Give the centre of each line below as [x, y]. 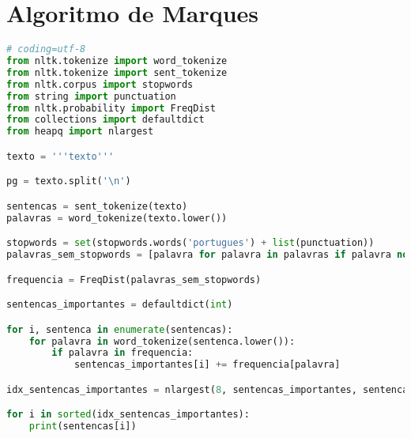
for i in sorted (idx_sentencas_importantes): [128, 415]
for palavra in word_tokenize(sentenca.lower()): [162, 341]
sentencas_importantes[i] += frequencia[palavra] [207, 365]
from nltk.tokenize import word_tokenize [117, 61]
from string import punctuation [91, 96]
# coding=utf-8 [46, 49]
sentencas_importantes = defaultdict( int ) [120, 305]
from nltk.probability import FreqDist [111, 108]
